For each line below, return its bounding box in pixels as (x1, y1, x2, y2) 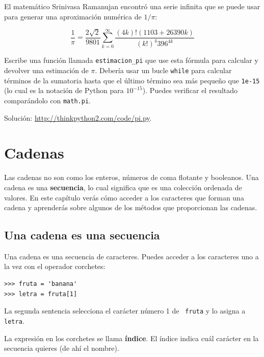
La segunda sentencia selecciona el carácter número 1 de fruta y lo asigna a (4, 305, 246, 316)
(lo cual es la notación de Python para (4, 85, 124, 96)
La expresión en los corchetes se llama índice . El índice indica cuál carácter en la (4, 332, 259, 343)
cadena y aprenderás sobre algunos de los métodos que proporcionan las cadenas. (4, 202, 257, 213)
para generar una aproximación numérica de (4, 11, 142, 21)
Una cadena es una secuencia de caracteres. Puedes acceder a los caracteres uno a (4, 251, 259, 261)
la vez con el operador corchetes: (4, 261, 105, 272)
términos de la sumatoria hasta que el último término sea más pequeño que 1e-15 (4, 75, 260, 85)
